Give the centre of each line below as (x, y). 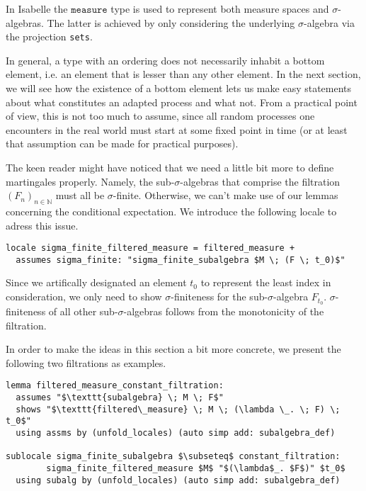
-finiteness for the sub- (219, 297)
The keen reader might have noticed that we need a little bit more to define (170, 167)
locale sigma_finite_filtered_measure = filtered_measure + (150, 248)
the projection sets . (49, 36)
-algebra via (330, 22)
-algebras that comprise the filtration (260, 181)
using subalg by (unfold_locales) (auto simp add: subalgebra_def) (178, 480)
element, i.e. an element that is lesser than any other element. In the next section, (183, 74)
